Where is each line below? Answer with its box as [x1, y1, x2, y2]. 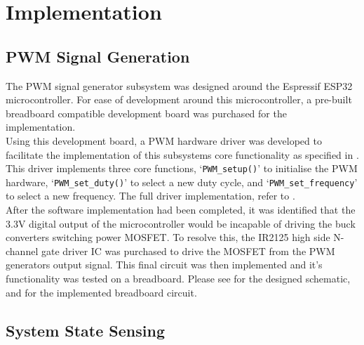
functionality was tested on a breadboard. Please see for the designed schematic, [6, 271, 351, 286]
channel [6, 243, 39, 258]
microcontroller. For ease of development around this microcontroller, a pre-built [6, 92, 352, 107]
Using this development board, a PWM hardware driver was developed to [6, 133, 322, 148]
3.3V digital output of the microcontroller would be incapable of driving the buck [6, 216, 356, 230]
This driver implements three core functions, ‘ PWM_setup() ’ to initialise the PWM [6, 161, 358, 176]
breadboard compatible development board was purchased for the [6, 105, 287, 120]
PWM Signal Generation [6, 45, 190, 67]
